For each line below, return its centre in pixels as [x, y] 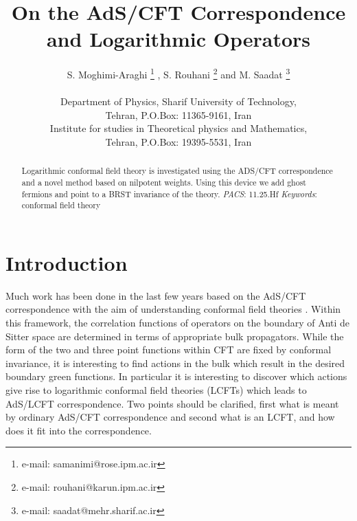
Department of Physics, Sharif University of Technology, [178, 101]
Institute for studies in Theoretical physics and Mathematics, [178, 128]
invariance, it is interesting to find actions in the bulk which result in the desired [175, 363]
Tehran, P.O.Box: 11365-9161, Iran [178, 114]
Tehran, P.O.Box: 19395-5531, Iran [178, 141]
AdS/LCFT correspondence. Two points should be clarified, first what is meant [172, 403]
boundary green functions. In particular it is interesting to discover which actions [176, 376]
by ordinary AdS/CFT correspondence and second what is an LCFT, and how [170, 417]
